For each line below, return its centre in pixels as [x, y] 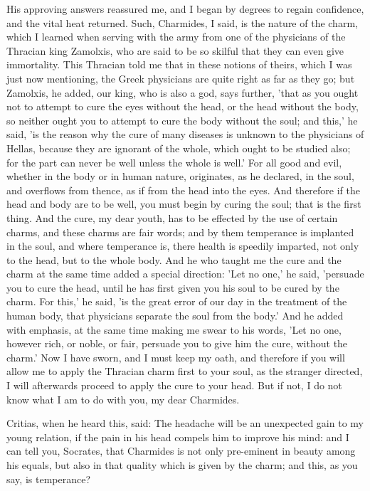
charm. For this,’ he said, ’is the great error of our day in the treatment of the [177, 301]
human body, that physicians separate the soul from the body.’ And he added [175, 316]
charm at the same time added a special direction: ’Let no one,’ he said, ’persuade [185, 274]
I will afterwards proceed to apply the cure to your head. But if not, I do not [174, 385]
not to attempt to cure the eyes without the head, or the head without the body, [183, 106]
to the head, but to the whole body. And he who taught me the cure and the [174, 259]
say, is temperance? [49, 479]
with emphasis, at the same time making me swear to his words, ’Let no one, [174, 329]
